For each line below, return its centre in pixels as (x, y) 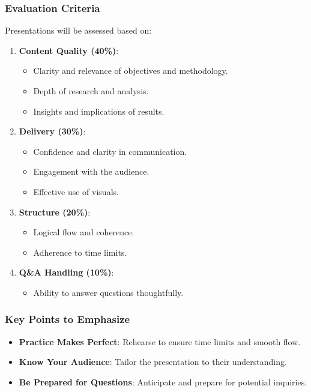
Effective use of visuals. (76, 191)
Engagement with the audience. (91, 171)
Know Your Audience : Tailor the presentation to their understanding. (153, 362)
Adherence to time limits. (80, 252)
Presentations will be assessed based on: (78, 30)
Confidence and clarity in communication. (110, 151)
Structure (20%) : (55, 212)
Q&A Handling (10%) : (66, 272)
